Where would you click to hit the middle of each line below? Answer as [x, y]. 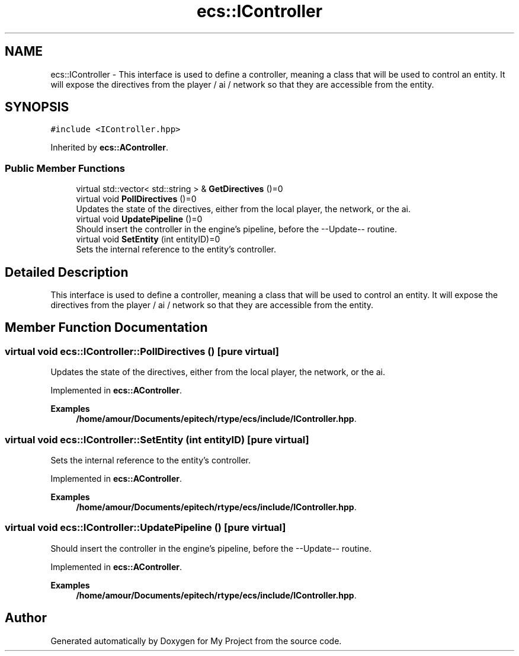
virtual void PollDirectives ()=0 [136, 199]
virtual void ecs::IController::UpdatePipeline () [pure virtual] [145, 528]
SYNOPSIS [37, 107]
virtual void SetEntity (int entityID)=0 [148, 239]
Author [26, 618]
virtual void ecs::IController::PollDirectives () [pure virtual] [142, 351]
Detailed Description [67, 272]
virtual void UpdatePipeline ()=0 [139, 219]
